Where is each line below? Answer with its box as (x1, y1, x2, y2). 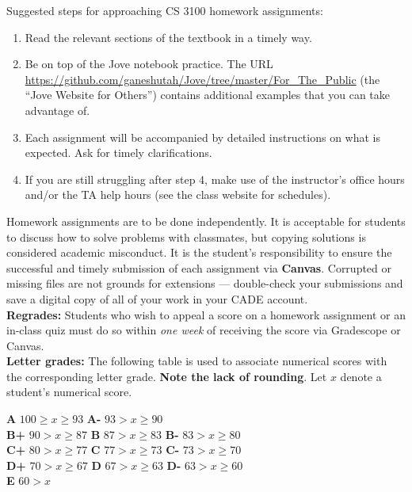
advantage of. (25, 101, 90, 118)
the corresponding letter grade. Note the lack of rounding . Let (6, 368, 327, 384)
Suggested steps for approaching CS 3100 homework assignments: (6, 2, 323, 18)
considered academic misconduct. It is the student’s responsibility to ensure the (6, 244, 392, 261)
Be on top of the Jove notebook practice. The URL (25, 55, 273, 72)
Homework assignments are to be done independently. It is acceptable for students (6, 212, 406, 229)
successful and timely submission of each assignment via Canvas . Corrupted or (6, 259, 392, 276)
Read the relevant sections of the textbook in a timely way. (25, 29, 312, 45)
